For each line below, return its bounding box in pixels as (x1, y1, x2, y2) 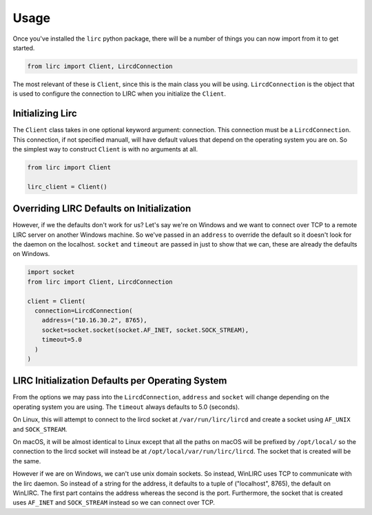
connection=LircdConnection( (34, 306, 134, 315)
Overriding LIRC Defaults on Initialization (12, 203, 192, 215)
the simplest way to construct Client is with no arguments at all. (12, 145, 198, 153)
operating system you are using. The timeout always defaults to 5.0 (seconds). (12, 403, 240, 411)
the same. (12, 456, 41, 465)
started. (12, 43, 35, 52)
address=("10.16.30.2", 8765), (41, 317, 147, 324)
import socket (27, 269, 75, 276)
